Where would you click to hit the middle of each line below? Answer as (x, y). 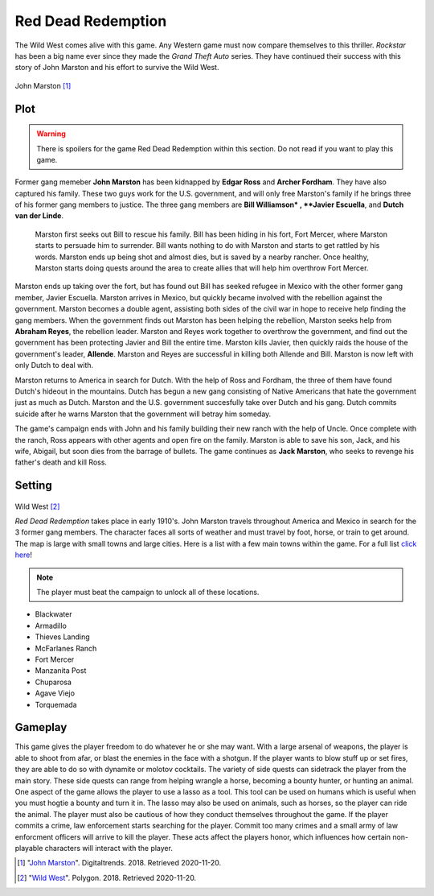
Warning (51, 134)
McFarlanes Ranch (66, 648)
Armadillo (51, 626)
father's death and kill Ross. (61, 462)
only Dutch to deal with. (54, 365)
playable (29, 848)
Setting (33, 486)
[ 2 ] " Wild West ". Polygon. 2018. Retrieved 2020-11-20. (107, 877)
